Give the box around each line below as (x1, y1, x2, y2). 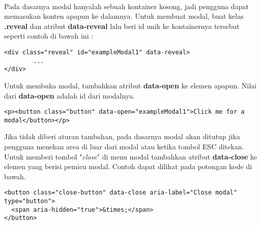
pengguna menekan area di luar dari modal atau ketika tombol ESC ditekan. (4, 141, 244, 152)
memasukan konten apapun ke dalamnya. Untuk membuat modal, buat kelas (4, 11, 244, 21)
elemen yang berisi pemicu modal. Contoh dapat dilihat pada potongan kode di (4, 161, 252, 172)
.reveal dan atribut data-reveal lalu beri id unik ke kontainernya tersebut (4, 20, 240, 31)
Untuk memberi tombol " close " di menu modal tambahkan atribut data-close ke (4, 151, 257, 162)
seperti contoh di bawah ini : (4, 30, 94, 41)
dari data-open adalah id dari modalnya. (4, 90, 135, 101)
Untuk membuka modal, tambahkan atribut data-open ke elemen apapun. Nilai (4, 80, 256, 90)
